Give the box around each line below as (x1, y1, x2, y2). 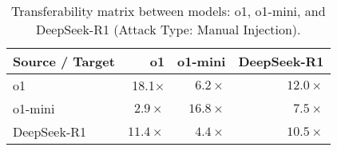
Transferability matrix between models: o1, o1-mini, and (10, 2, 326, 20)
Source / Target (13, 52, 115, 70)
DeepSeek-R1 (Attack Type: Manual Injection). (35, 20, 301, 38)
